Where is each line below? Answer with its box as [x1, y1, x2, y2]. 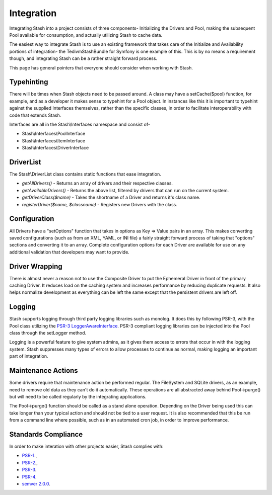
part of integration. [9, 353, 48, 359]
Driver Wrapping [9, 262, 62, 271]
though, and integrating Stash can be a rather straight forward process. [9, 55, 158, 61]
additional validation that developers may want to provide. [9, 249, 129, 255]
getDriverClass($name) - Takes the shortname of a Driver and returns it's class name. [22, 194, 200, 201]
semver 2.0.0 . [22, 480, 50, 486]
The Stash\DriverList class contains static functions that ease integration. [9, 171, 161, 177]
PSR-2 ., [22, 459, 38, 465]
